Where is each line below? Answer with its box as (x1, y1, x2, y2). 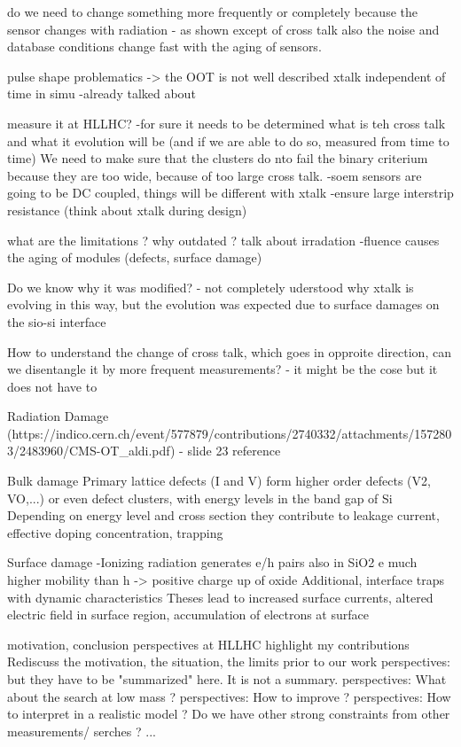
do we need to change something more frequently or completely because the (7, 3, 418, 20)
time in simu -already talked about (7, 84, 196, 103)
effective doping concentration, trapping (7, 523, 223, 541)
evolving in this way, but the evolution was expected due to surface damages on (7, 295, 440, 314)
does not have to (7, 377, 98, 395)
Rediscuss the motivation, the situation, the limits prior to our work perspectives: (7, 652, 450, 671)
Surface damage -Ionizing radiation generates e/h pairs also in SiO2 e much (7, 553, 418, 572)
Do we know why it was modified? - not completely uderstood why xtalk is (7, 277, 414, 296)
